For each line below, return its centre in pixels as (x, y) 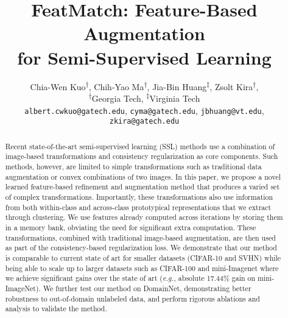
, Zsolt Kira (231, 86)
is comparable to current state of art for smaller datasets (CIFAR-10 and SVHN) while (143, 258)
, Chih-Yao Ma (116, 86)
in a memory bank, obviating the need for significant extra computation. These (131, 228)
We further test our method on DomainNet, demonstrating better (147, 288)
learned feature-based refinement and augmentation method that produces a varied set (142, 187)
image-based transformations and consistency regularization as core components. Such (142, 156)
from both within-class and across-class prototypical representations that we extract (138, 207)
